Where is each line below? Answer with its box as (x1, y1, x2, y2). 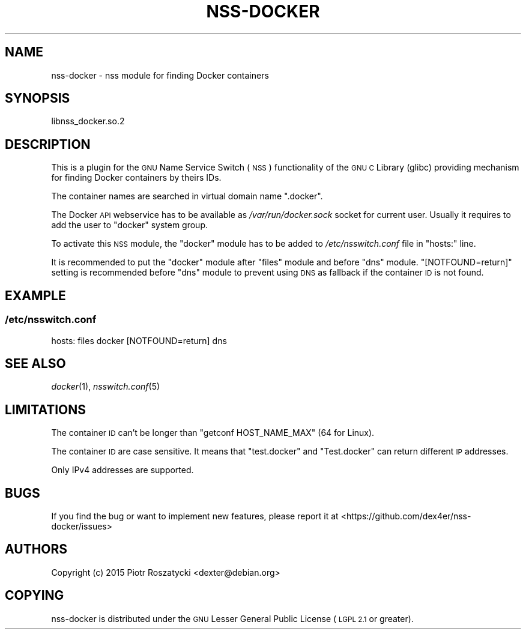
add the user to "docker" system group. (51, 220, 208, 231)
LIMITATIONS (5, 402, 86, 417)
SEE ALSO (5, 355, 66, 371)
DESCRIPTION (5, 136, 91, 152)
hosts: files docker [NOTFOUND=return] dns (51, 335, 227, 346)
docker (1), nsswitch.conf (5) (51, 381, 160, 392)
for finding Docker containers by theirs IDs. (51, 172, 222, 183)
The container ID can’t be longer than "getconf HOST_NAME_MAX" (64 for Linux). (51, 427, 375, 438)
